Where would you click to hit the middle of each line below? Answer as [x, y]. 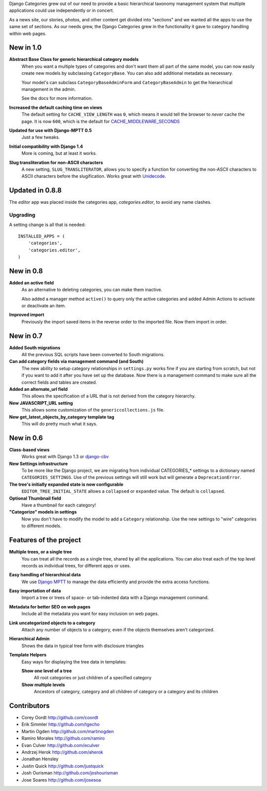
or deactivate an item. [44, 306]
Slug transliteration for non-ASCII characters [56, 162]
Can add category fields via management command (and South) [76, 362]
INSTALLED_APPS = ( [42, 236]
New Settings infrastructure [39, 464]
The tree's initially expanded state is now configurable [66, 484]
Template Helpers [28, 655]
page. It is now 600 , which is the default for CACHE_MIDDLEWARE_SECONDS [101, 121]
